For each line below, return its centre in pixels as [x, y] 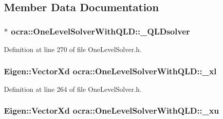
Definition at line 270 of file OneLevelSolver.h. [73, 49]
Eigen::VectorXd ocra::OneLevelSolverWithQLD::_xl [110, 71]
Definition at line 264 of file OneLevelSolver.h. [73, 89]
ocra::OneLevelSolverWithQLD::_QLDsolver [101, 31]
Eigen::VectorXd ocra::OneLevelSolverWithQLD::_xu [111, 110]
